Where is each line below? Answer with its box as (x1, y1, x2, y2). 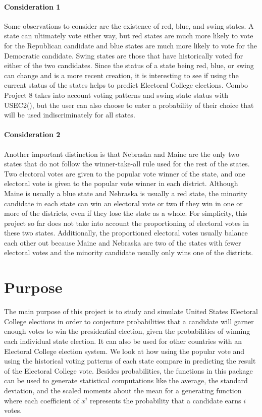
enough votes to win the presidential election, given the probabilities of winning (4, 326, 250, 336)
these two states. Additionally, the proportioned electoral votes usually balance (4, 227, 248, 238)
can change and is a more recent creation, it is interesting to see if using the (4, 70, 239, 80)
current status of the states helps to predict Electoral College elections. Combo (4, 80, 248, 90)
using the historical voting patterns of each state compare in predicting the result (4, 355, 256, 366)
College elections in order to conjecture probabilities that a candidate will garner (4, 316, 254, 326)
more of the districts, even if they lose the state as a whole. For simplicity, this (4, 208, 247, 218)
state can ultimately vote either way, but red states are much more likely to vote (4, 30, 253, 41)
